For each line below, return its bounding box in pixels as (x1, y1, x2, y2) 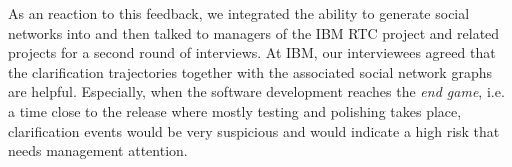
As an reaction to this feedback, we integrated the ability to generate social (8, 3, 470, 23)
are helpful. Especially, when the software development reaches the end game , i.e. (8, 81, 505, 102)
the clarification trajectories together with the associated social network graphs (8, 61, 492, 82)
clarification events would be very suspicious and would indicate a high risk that (8, 120, 500, 141)
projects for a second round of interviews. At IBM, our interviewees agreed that (8, 42, 496, 63)
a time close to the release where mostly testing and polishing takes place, (8, 100, 462, 121)
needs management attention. (8, 140, 188, 161)
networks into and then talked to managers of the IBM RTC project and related (8, 22, 500, 43)
